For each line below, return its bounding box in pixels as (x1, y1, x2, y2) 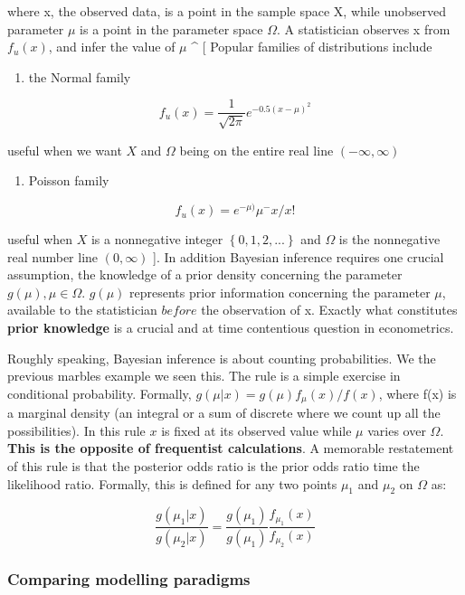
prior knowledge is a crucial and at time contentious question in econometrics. (7, 318, 454, 337)
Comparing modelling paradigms (7, 568, 251, 590)
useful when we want (7, 140, 122, 159)
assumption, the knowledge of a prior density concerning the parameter (7, 265, 403, 284)
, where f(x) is (378, 383, 457, 402)
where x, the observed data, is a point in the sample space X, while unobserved (7, 2, 447, 20)
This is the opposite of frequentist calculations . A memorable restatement (7, 439, 454, 458)
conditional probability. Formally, (7, 383, 192, 402)
